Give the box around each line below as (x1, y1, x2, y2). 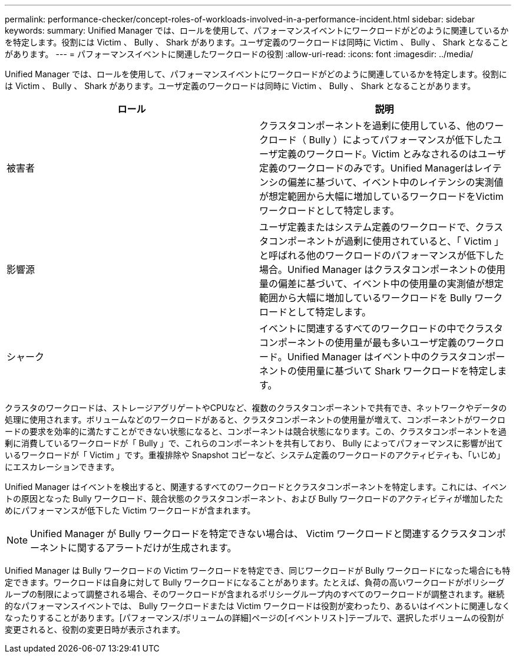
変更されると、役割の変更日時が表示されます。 (5, 624, 186, 634)
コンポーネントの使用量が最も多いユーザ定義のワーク (259, 337, 495, 348)
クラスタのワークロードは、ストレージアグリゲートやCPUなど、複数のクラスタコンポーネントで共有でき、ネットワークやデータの (5, 403, 507, 413)
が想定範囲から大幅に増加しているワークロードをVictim (259, 190, 504, 202)
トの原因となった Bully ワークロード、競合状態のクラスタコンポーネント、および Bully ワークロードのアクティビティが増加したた (5, 493, 504, 504)
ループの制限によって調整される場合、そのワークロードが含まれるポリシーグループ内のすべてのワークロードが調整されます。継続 (5, 589, 505, 599)
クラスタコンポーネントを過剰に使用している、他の (259, 120, 485, 131)
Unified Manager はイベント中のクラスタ (287, 351, 468, 363)
